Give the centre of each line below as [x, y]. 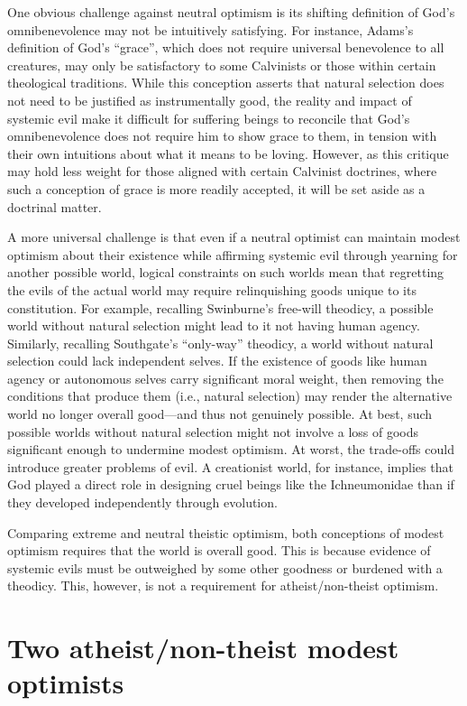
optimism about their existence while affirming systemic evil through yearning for [233, 254]
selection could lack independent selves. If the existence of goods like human [217, 361]
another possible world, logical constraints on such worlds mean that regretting [226, 272]
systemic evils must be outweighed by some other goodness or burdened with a [225, 567]
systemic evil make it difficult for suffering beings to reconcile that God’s [209, 118]
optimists [66, 683]
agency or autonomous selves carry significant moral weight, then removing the [225, 378]
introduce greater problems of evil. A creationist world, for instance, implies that [230, 466]
